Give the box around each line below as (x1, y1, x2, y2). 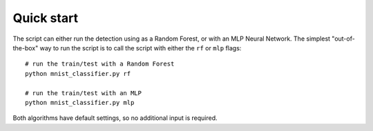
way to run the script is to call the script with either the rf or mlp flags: (39, 43, 242, 52)
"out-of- (332, 34, 355, 43)
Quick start (12, 10, 79, 26)
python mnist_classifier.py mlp (25, 99, 135, 106)
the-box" (12, 43, 39, 52)
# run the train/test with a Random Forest (25, 60, 175, 68)
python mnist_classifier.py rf (25, 70, 131, 77)
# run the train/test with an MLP (25, 89, 142, 97)
